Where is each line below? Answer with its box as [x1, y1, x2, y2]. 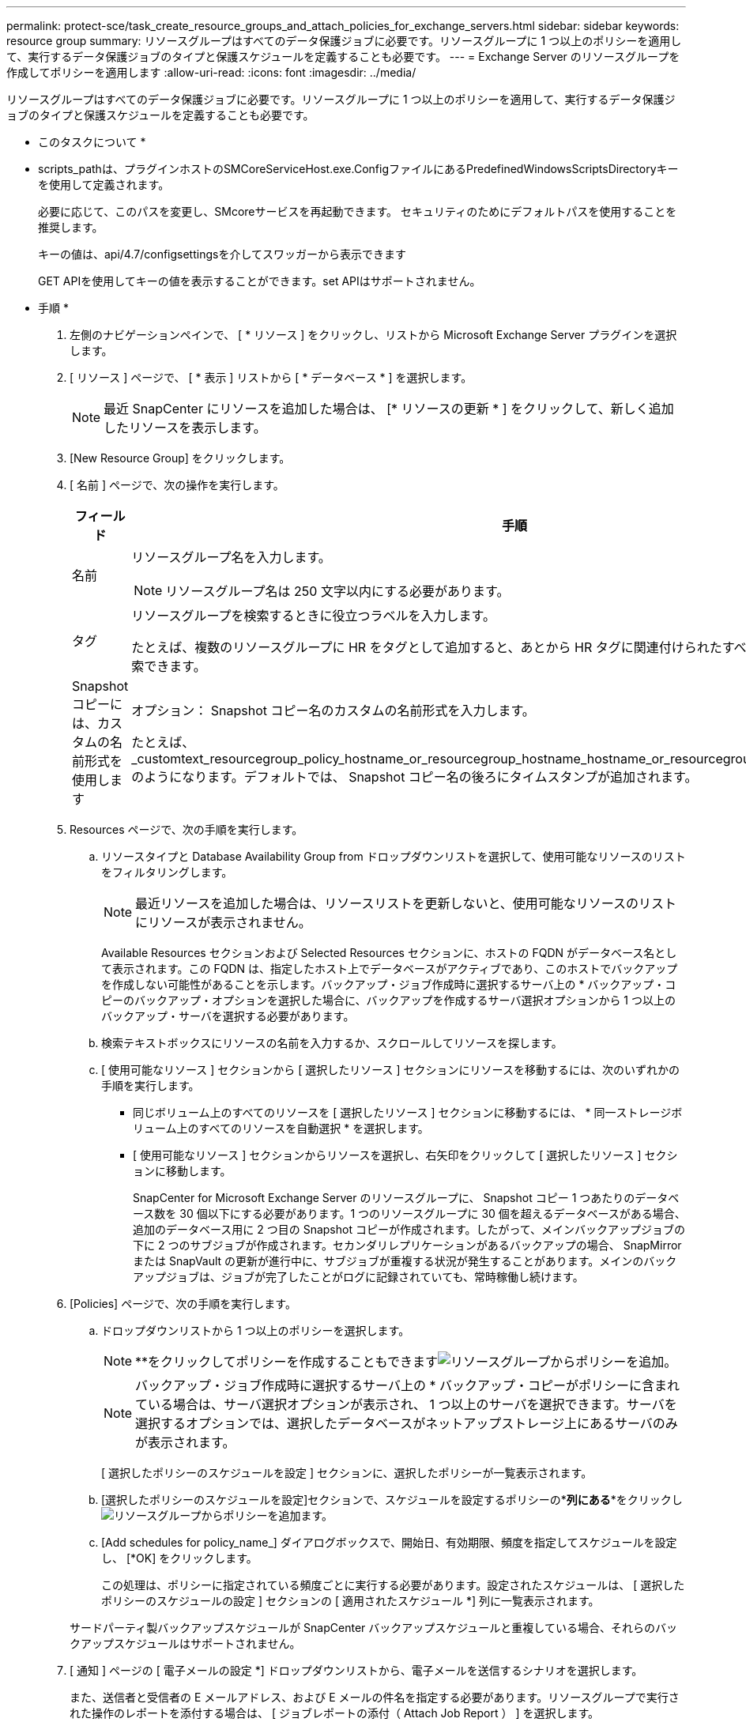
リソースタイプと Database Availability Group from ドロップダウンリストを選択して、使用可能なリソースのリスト [101, 850, 686, 863]
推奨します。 [38, 220, 104, 234]
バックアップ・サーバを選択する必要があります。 [101, 1009, 355, 1023]
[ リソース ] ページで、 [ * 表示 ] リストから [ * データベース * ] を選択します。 [70, 371, 473, 384]
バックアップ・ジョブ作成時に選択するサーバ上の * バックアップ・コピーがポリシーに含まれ [135, 1377, 680, 1393]
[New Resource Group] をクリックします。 [70, 451, 291, 465]
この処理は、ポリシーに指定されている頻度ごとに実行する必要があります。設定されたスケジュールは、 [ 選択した [101, 1578, 685, 1592]
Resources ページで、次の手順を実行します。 [70, 823, 303, 836]
